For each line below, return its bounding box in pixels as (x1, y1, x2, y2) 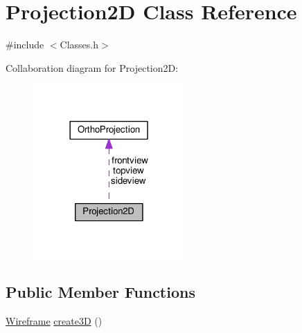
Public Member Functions (6, 281, 195, 303)
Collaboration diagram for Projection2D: (6, 60, 179, 75)
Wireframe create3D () (6, 314, 103, 328)
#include (6, 37, 44, 52)
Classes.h (60, 37, 99, 52)
